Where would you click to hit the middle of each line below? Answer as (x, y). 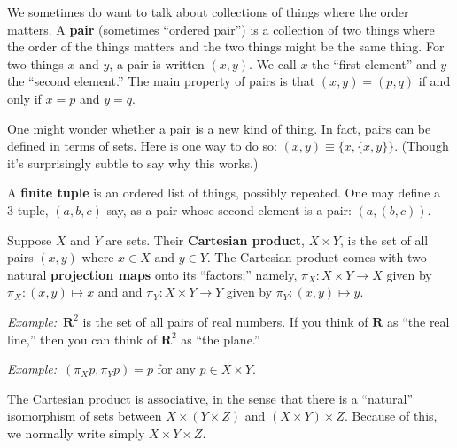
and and (120, 292)
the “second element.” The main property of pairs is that (161, 81)
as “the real (418, 321)
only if (24, 98)
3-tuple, (28, 209)
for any (176, 369)
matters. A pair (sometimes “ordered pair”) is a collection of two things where (221, 29)
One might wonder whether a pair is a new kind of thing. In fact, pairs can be (219, 128)
